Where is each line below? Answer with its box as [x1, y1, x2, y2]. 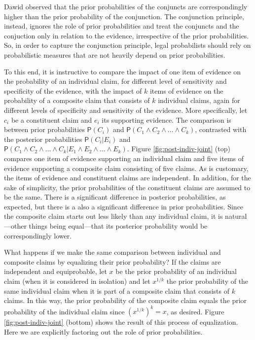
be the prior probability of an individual [115, 266, 237, 276]
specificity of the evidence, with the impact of [4, 85, 142, 96]
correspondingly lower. [4, 230, 72, 240]
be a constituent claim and [11, 114, 92, 125]
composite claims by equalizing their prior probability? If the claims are [4, 256, 221, 267]
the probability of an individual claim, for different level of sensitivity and [4, 76, 227, 86]
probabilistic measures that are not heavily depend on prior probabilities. [4, 49, 225, 60]
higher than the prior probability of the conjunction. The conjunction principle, [4, 11, 244, 21]
